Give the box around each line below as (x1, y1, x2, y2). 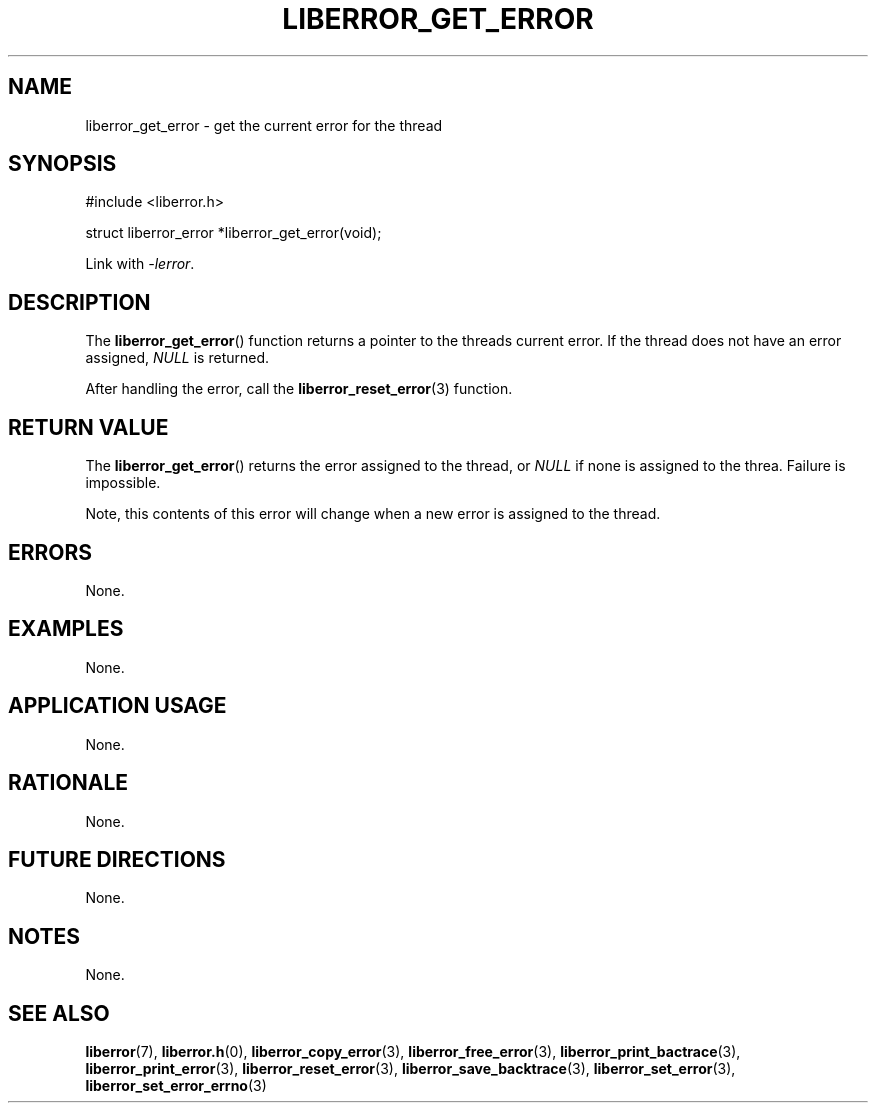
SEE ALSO (8, 1000, 110, 1026)
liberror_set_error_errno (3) (85, 1077, 267, 1095)
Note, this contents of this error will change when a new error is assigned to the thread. (85, 505, 661, 523)
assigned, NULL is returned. (85, 349, 270, 367)
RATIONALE (8, 770, 129, 796)
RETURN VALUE (8, 414, 169, 440)
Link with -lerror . (85, 255, 195, 273)
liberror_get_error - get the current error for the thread (85, 116, 443, 134)
